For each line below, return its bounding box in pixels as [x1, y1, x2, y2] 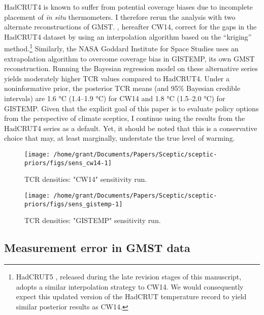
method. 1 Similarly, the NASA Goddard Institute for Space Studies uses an [4, 42, 239, 54]
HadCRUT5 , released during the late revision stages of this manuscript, [16, 271, 242, 281]
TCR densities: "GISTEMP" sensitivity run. [24, 215, 161, 226]
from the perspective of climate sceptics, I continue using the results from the [4, 113, 245, 123]
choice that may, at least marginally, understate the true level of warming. [4, 133, 235, 143]
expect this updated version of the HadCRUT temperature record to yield [16, 291, 247, 302]
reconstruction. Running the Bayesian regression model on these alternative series [4, 63, 258, 74]
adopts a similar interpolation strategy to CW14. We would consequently [16, 281, 244, 292]
